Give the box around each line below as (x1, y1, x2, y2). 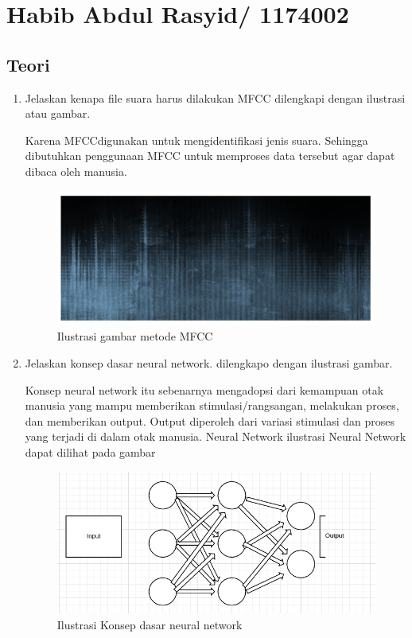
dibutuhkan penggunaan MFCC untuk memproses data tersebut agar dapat (25, 147, 395, 164)
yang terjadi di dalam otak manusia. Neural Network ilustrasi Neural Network (25, 428, 406, 445)
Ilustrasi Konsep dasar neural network (56, 617, 243, 633)
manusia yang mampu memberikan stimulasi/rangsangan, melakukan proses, (25, 397, 399, 414)
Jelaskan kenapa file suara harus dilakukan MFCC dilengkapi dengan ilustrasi (25, 89, 406, 106)
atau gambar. (25, 105, 91, 122)
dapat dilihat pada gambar (25, 443, 156, 460)
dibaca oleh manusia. (25, 162, 127, 179)
